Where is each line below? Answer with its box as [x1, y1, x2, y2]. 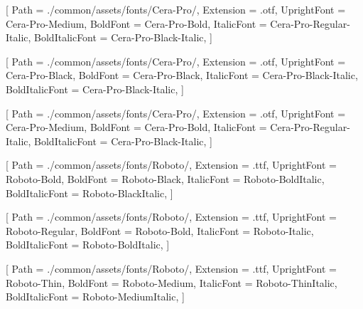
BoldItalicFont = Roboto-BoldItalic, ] [6, 237, 170, 252]
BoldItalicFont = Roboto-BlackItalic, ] [6, 185, 173, 200]
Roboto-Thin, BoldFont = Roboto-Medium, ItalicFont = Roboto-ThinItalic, [6, 275, 337, 290]
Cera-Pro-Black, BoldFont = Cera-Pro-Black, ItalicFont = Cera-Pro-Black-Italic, [6, 68, 358, 83]
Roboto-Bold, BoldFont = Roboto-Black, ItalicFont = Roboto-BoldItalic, [6, 171, 325, 186]
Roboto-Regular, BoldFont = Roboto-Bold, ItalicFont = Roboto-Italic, [6, 223, 314, 238]
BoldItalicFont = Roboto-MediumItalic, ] [6, 289, 185, 304]
